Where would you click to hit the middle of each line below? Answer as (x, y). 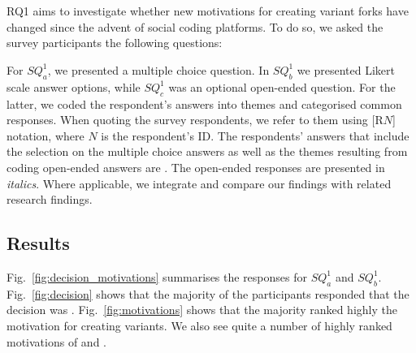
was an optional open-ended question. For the (282, 86)
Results (38, 243)
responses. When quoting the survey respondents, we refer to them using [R (195, 120)
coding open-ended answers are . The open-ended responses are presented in (196, 167)
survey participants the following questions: (115, 43)
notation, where (45, 135)
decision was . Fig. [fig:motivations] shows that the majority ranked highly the (202, 310)
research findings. (50, 199)
